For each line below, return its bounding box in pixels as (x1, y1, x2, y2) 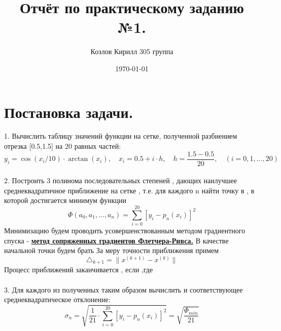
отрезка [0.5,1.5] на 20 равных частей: (4, 141, 121, 151)
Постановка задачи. (4, 101, 133, 122)
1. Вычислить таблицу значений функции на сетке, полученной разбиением (4, 131, 237, 141)
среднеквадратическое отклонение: (4, 294, 111, 305)
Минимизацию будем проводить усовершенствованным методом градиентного (4, 225, 245, 236)
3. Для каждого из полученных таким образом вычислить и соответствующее (4, 284, 243, 295)
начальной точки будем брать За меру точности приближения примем (4, 245, 219, 256)
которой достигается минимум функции (4, 195, 127, 205)
